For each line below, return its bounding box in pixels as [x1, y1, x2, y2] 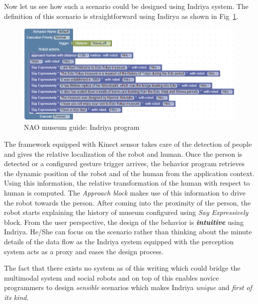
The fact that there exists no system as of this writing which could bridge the [4, 263, 241, 273]
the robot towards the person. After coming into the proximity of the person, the [4, 197, 251, 207]
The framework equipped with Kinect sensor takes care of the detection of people [4, 139, 252, 149]
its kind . [4, 292, 29, 302]
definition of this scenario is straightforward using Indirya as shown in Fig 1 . [4, 10, 239, 21]
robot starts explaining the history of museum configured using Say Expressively [4, 207, 249, 217]
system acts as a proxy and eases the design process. [4, 246, 164, 256]
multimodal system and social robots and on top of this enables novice [4, 272, 219, 283]
